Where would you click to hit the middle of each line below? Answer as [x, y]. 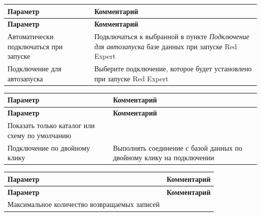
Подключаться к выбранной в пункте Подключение [172, 36]
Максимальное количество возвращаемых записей [84, 204]
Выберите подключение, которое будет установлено [173, 69]
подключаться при [35, 46]
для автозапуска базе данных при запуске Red [166, 46]
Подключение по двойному [49, 147]
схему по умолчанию [39, 135]
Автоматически [31, 36]
